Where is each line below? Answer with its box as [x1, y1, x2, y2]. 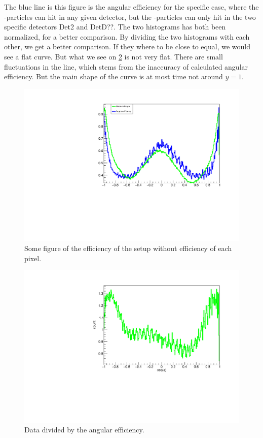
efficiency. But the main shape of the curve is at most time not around [4, 71, 223, 82]
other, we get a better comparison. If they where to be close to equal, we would [4, 41, 250, 52]
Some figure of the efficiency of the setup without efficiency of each [24, 243, 232, 253]
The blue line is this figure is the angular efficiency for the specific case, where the [4, 2, 259, 12]
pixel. [24, 253, 42, 263]
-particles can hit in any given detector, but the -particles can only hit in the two [4, 11, 256, 22]
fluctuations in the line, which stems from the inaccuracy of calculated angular [4, 61, 248, 72]
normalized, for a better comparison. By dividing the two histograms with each [4, 31, 250, 42]
